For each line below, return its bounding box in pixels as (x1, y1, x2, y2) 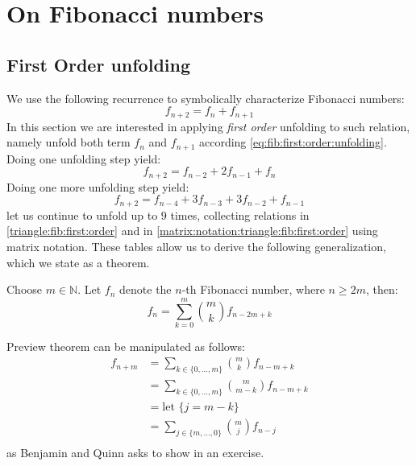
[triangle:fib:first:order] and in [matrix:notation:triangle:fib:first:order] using (6, 222, 378, 239)
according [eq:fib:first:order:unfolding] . (198, 134, 387, 151)
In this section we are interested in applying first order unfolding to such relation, (6, 118, 410, 134)
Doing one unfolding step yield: (6, 150, 161, 167)
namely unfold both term (6, 134, 131, 151)
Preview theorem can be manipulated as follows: (6, 337, 245, 354)
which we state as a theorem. (6, 254, 150, 270)
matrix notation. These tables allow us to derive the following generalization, (6, 237, 386, 254)
